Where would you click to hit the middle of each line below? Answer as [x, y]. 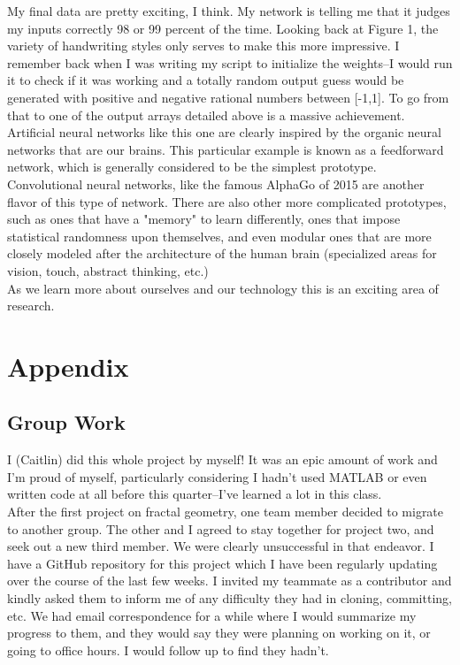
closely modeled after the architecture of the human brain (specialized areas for [222, 253]
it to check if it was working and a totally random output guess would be [206, 80]
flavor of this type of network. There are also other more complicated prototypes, [227, 201]
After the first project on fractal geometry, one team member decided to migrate [226, 512]
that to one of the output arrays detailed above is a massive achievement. [206, 115]
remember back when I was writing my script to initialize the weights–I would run [230, 62]
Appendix [68, 366]
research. [31, 306]
